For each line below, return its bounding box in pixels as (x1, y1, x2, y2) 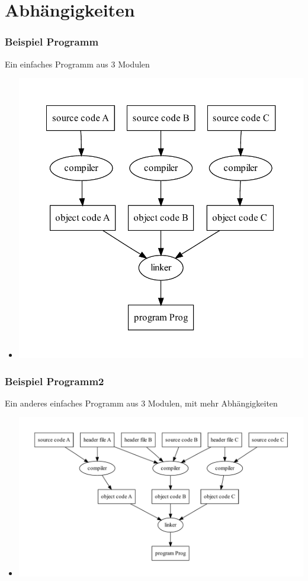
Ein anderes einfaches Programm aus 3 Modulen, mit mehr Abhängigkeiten (5, 396, 278, 409)
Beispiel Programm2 (5, 373, 104, 388)
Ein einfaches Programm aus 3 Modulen (5, 57, 150, 70)
